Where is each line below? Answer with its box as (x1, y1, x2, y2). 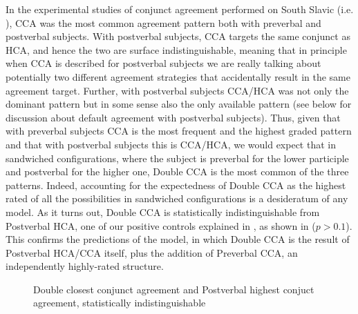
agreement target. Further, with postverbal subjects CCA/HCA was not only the (6, 83, 349, 97)
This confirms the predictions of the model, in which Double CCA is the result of (6, 232, 350, 246)
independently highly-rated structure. (6, 259, 164, 273)
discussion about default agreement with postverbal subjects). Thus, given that (6, 110, 341, 124)
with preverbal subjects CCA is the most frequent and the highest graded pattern (6, 124, 352, 138)
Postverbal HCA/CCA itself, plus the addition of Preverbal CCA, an (6, 245, 298, 259)
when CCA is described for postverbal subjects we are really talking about (6, 56, 321, 70)
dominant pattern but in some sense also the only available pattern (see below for (6, 97, 352, 111)
